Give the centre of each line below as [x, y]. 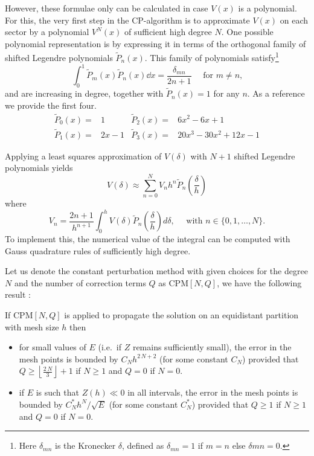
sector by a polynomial [47, 32]
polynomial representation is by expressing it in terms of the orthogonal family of [155, 43]
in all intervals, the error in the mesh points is [213, 392]
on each [294, 20]
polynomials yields [39, 168]
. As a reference [276, 93]
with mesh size [32, 326]
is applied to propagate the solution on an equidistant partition [181, 315]
